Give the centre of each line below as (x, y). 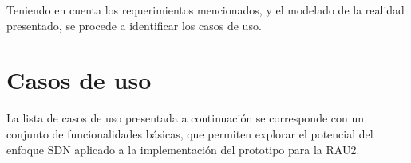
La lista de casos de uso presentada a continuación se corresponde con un (186, 118)
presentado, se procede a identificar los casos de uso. (134, 25)
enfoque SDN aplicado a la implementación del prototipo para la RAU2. (183, 149)
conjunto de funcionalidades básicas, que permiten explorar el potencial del (190, 133)
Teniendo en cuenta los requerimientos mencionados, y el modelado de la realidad (205, 10)
